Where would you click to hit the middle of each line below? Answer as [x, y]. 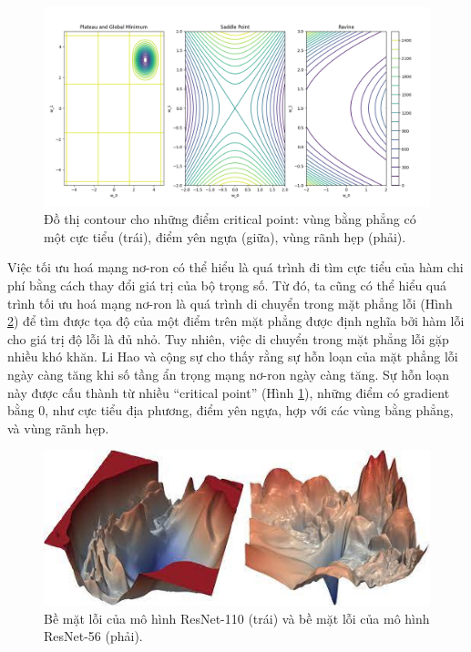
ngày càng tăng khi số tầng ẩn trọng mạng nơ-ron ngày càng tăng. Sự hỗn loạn [229, 374]
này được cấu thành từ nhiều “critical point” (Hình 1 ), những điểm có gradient [229, 392]
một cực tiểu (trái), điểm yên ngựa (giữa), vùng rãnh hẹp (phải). [225, 236]
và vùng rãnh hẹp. [58, 428]
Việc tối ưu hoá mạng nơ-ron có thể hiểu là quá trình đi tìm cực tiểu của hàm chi [235, 267]
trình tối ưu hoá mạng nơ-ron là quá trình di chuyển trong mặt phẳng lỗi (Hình [230, 303]
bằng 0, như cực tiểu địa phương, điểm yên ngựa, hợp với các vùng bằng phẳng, [230, 410]
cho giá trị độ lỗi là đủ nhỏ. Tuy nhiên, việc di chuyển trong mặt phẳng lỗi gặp [228, 338]
